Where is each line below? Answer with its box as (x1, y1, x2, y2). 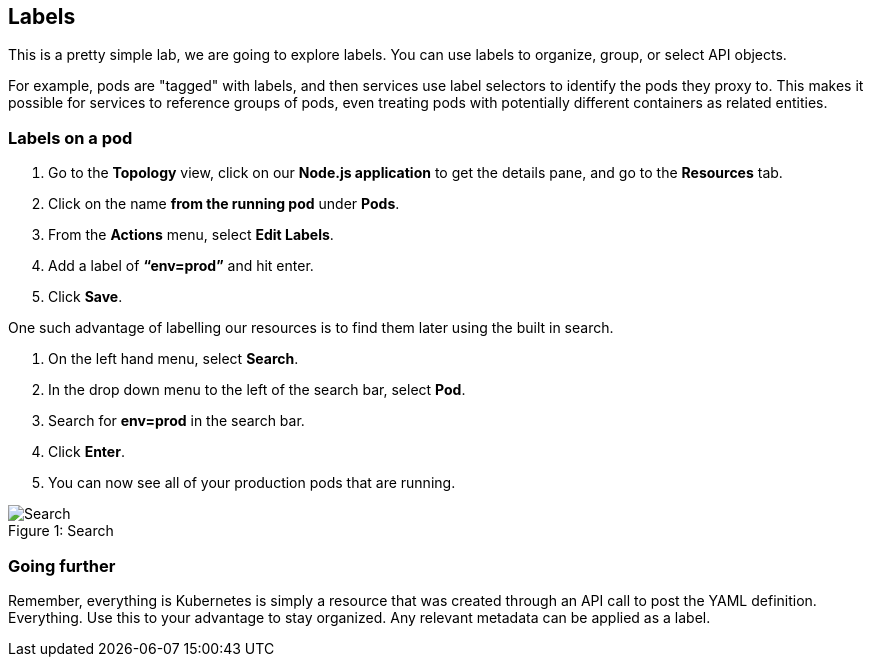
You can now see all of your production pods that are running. (48, 474, 456, 492)
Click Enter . (48, 443, 125, 461)
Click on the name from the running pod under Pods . (48, 195, 400, 213)
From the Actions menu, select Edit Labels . (48, 226, 334, 244)
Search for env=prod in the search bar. (48, 412, 305, 430)
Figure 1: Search (8, 522, 114, 540)
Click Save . (48, 288, 123, 306)
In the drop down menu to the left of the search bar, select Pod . (48, 381, 466, 399)
